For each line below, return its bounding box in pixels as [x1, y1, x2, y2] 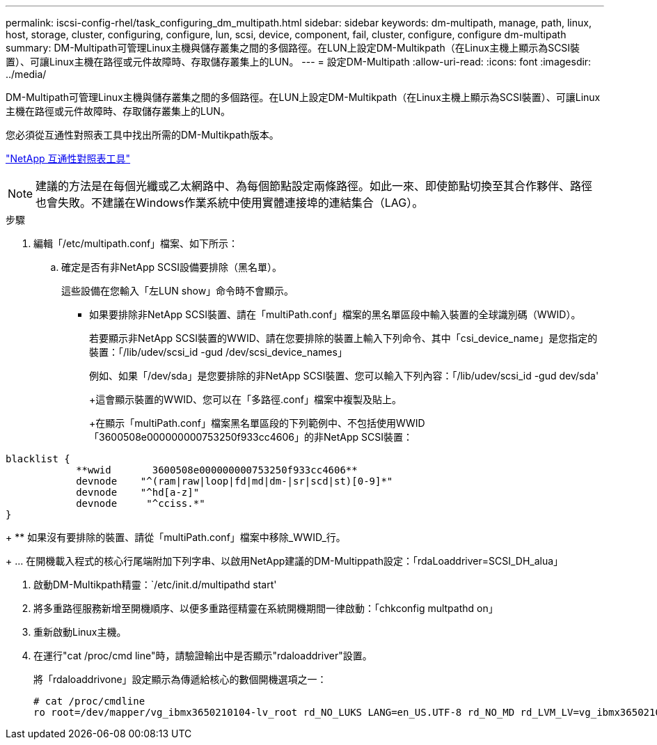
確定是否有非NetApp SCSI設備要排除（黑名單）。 [61, 261, 282, 273]
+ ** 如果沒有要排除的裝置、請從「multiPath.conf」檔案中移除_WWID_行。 [6, 531, 346, 543]
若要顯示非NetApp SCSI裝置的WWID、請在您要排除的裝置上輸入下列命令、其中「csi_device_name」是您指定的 [89, 332, 598, 344]
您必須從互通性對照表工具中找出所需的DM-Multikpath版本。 [6, 129, 279, 141]
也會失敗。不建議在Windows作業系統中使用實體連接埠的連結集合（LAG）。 [35, 196, 424, 210]
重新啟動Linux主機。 [33, 626, 127, 638]
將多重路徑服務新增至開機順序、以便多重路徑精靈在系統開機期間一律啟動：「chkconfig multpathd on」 [33, 602, 498, 614]
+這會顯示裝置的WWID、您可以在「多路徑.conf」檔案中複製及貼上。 [89, 393, 402, 405]
